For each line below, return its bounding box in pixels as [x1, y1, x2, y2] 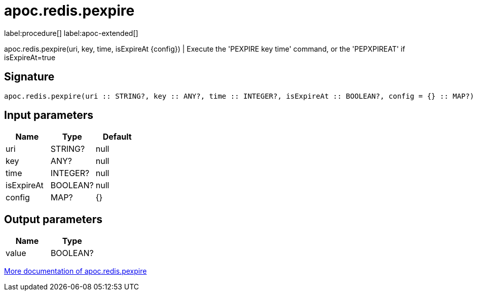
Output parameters [4, 213, 102, 226]
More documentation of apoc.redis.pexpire [4, 267, 147, 276]
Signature [4, 70, 55, 83]
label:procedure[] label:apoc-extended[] [4, 28, 138, 37]
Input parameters [4, 109, 94, 122]
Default [102, 132, 132, 142]
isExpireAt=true [4, 53, 56, 62]
